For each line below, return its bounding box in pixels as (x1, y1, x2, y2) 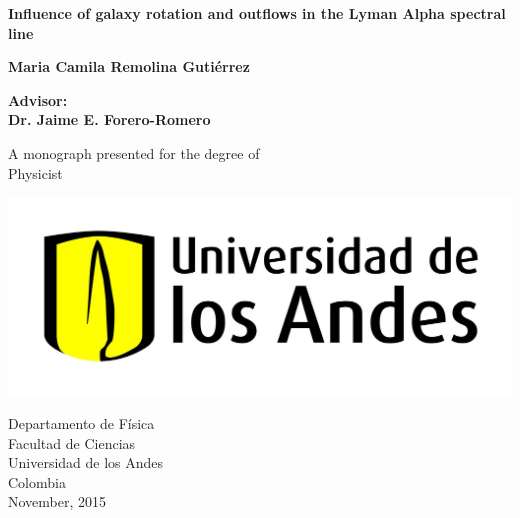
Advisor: (8, 89, 68, 110)
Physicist (8, 162, 63, 183)
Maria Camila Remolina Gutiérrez (8, 56, 250, 77)
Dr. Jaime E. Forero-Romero (8, 109, 211, 130)
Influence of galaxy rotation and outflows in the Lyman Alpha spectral (8, 3, 506, 23)
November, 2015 (8, 491, 107, 512)
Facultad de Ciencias (8, 432, 136, 453)
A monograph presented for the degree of (8, 142, 260, 163)
